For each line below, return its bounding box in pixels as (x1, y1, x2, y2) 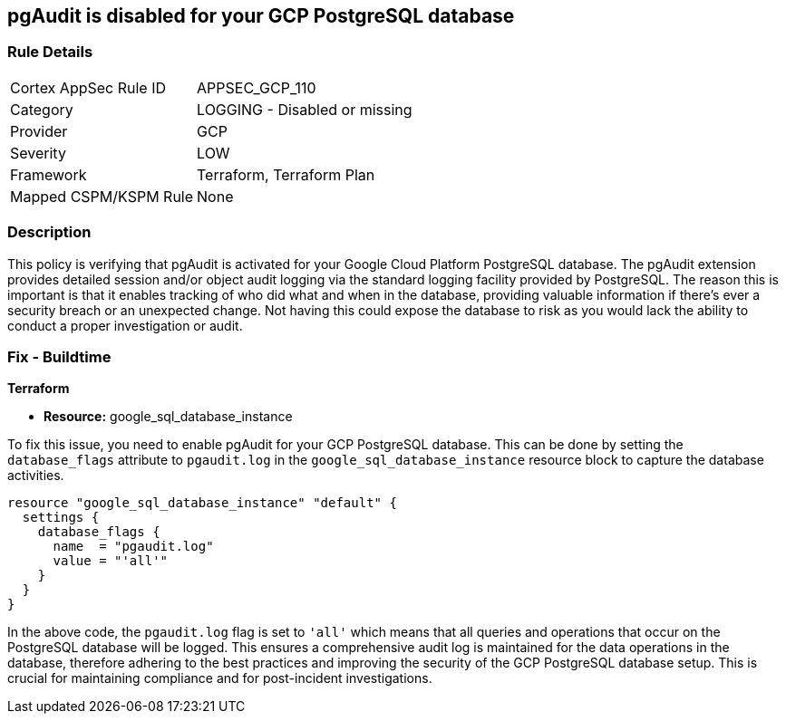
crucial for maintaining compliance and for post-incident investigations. (7, 670, 432, 687)
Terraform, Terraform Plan (197, 165, 375, 184)
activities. (7, 467, 64, 484)
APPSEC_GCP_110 (197, 78, 316, 97)
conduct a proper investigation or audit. (7, 317, 243, 333)
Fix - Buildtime (7, 347, 112, 366)
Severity (10, 143, 66, 162)
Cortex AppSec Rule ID (10, 78, 167, 97)
